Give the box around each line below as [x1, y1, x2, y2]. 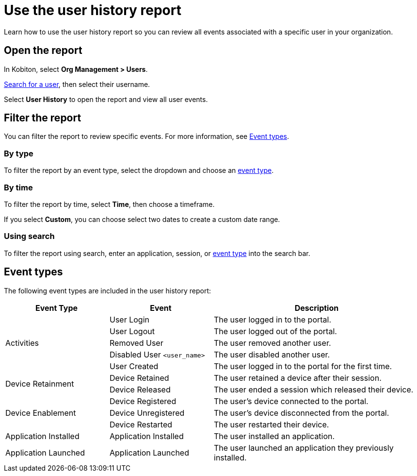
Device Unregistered [110, 408, 185, 418]
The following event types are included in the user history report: [4, 286, 211, 295]
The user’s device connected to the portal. [214, 396, 369, 406]
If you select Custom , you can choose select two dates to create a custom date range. [4, 215, 280, 223]
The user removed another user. [214, 338, 331, 348]
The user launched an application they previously [214, 442, 394, 453]
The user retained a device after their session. [214, 373, 382, 383]
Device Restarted [110, 419, 173, 429]
